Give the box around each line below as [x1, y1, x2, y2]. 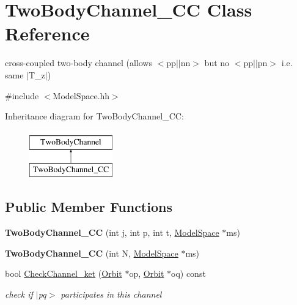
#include [5, 89, 39, 102]
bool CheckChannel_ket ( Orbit [5, 267, 122, 280]
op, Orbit [129, 267, 164, 280]
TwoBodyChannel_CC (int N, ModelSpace [5, 246, 178, 259]
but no [204, 56, 230, 69]
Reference [5, 21, 90, 46]
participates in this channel [61, 287, 162, 300]
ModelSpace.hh [53, 89, 110, 102]
